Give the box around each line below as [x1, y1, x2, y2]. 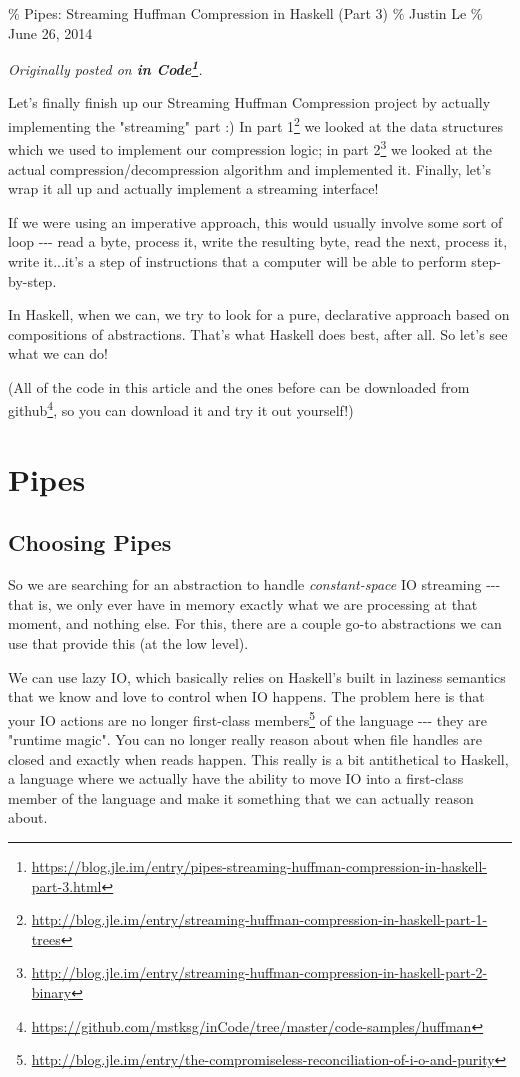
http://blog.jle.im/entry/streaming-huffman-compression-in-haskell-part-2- [31, 962, 488, 983]
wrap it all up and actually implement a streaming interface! [8, 178, 379, 199]
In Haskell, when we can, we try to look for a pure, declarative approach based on [8, 304, 510, 325]
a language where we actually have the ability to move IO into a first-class [8, 768, 464, 789]
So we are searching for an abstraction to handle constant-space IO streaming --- [8, 574, 501, 595]
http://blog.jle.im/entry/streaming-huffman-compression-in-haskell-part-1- [31, 909, 488, 930]
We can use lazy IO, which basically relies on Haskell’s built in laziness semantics [8, 666, 506, 687]
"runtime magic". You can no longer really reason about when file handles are [8, 729, 482, 750]
